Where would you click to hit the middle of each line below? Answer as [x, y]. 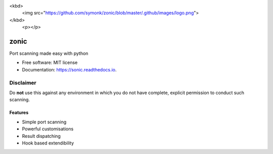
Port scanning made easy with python [49, 53]
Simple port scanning [44, 122]
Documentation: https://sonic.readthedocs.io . [69, 69]
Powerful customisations [48, 129]
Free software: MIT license [50, 62]
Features [19, 113]
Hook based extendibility [48, 143]
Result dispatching [41, 136]
